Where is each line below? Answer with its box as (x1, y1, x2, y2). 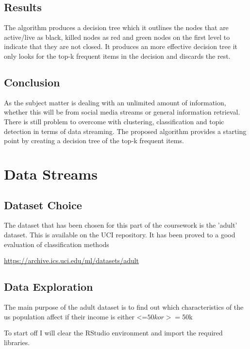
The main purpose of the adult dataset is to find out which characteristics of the (4, 301, 244, 312)
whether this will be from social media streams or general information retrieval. (4, 107, 240, 117)
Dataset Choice (4, 197, 82, 212)
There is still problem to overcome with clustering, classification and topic (4, 116, 224, 126)
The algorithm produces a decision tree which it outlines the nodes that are (4, 22, 229, 33)
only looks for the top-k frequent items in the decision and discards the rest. (4, 50, 231, 61)
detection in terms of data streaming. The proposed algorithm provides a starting (4, 126, 247, 136)
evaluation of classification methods (4, 239, 109, 249)
